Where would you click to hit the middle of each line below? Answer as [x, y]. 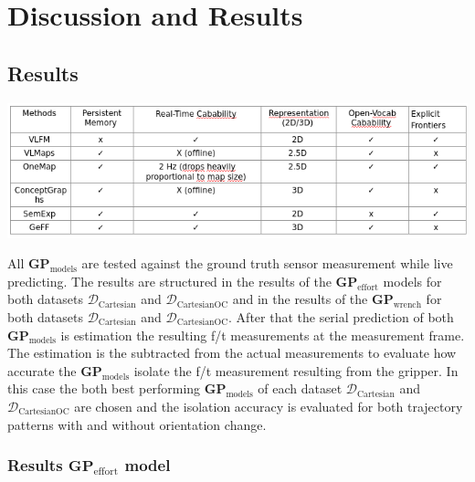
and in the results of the [300, 299]
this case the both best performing [104, 388]
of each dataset [300, 388]
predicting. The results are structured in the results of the [169, 281]
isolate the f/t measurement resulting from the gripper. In [296, 370]
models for [412, 281]
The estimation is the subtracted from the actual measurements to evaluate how [232, 353]
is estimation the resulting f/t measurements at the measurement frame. [263, 335]
